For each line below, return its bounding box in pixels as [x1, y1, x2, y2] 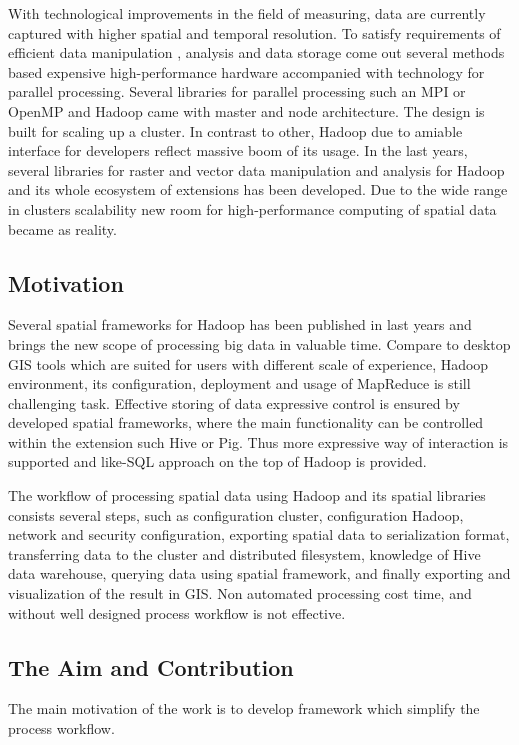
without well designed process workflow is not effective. [8, 602, 346, 623]
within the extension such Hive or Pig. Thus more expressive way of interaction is [8, 431, 509, 452]
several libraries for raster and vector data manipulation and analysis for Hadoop [8, 159, 505, 180]
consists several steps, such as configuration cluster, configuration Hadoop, [8, 504, 464, 525]
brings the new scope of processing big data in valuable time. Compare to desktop [8, 333, 511, 354]
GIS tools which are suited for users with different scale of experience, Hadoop [8, 353, 489, 374]
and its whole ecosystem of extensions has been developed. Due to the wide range [8, 179, 508, 200]
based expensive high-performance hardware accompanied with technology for [8, 61, 485, 82]
